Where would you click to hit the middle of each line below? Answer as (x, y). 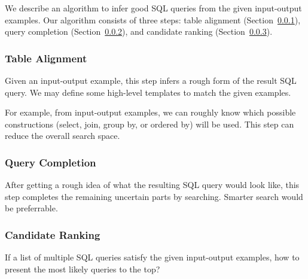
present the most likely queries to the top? (83, 269)
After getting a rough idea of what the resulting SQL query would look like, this (152, 185)
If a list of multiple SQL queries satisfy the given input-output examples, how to (152, 257)
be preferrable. (31, 208)
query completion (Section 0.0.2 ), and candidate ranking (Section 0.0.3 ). (139, 31)
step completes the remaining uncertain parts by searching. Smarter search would (154, 196)
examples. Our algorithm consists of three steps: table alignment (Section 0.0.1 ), (153, 19)
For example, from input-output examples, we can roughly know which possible (150, 112)
